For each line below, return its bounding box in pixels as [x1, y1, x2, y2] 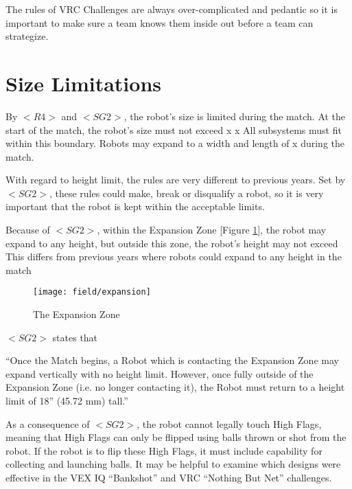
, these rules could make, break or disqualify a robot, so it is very [49, 185, 324, 200]
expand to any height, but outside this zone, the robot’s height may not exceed [5, 236, 338, 250]
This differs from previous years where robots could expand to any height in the [5, 249, 342, 264]
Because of [5, 223, 50, 237]
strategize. [5, 29, 49, 43]
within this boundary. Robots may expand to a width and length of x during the [5, 136, 345, 150]
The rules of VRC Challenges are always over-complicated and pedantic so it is [5, 2, 338, 16]
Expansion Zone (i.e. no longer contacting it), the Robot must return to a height [5, 380, 345, 394]
